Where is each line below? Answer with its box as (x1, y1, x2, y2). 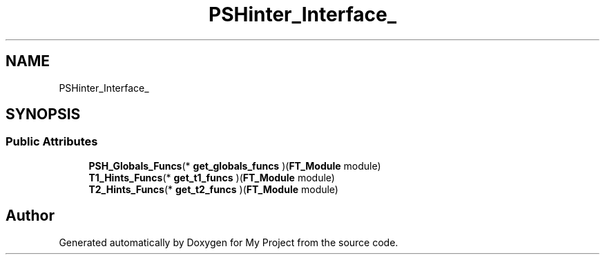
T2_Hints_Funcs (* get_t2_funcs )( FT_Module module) (88, 183, 338, 195)
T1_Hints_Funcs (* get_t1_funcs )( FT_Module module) (88, 171, 335, 183)
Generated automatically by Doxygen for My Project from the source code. (59, 236, 398, 248)
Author (6, 207, 55, 225)
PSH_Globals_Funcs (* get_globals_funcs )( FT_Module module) (88, 159, 381, 172)
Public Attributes (6, 134, 98, 149)
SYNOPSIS (6, 106, 81, 123)
